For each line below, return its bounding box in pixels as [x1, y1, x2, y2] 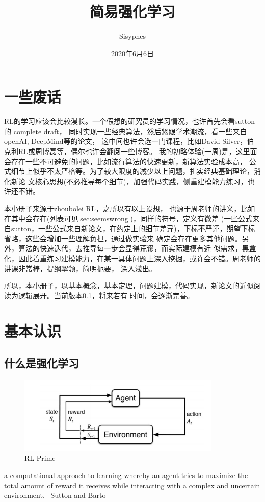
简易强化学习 [89, 1, 175, 22]
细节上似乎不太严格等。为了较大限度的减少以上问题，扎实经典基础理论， [11, 166, 254, 177]
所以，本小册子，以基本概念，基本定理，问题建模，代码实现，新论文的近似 [4, 280, 254, 291]
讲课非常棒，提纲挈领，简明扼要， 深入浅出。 [4, 263, 156, 273]
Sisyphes [119, 31, 146, 41]
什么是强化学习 [4, 355, 79, 371]
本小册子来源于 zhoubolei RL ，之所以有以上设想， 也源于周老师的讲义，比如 [4, 203, 255, 213]
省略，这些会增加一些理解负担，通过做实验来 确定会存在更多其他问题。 [4, 233, 242, 243]
